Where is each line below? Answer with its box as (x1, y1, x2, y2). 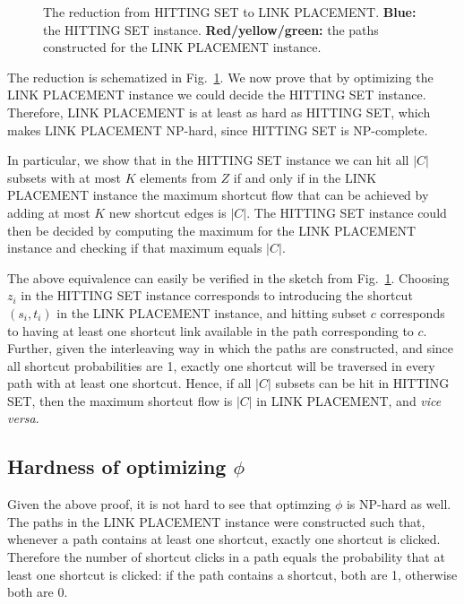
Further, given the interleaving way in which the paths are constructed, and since (7, 339, 454, 358)
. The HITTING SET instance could (246, 203, 447, 221)
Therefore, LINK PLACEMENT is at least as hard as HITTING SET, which (7, 102, 431, 121)
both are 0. (7, 582, 68, 601)
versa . (7, 409, 39, 427)
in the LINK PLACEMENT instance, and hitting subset (56, 303, 367, 322)
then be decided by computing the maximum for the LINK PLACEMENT (7, 220, 417, 239)
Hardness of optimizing (7, 453, 227, 480)
